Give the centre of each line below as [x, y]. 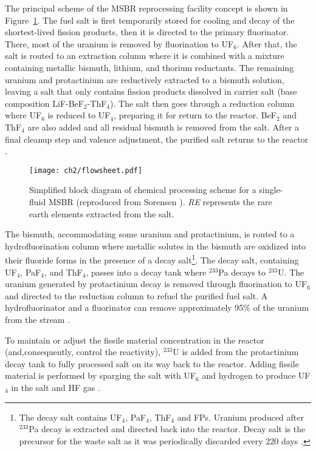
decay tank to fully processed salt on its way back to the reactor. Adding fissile [152, 363]
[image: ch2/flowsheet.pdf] [86, 170]
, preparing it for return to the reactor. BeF [195, 115]
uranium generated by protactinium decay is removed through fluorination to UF [156, 284]
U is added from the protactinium [236, 352]
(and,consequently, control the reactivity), [83, 352]
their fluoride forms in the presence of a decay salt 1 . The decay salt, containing [152, 259]
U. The [291, 272]
